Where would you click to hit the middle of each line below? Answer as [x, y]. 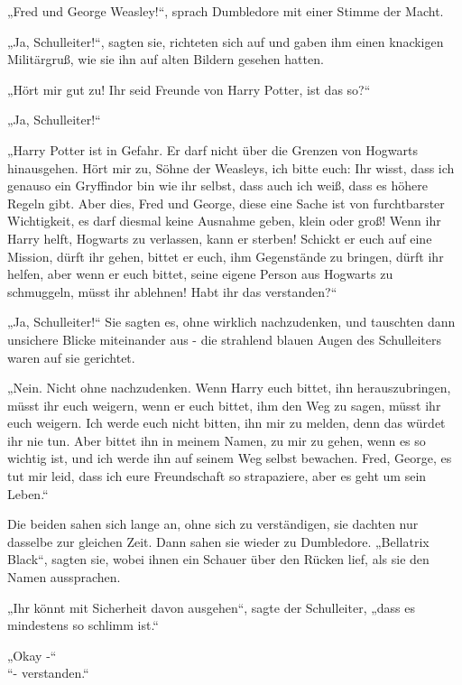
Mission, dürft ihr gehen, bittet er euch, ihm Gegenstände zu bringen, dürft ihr [226, 256]
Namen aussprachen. [64, 577]
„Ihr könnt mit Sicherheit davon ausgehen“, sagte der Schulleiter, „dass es [212, 607]
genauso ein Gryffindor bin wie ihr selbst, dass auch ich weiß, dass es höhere [217, 185]
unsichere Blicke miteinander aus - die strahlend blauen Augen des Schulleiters [224, 339]
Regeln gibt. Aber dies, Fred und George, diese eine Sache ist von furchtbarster [226, 203]
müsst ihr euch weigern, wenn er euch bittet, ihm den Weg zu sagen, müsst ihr [224, 405]
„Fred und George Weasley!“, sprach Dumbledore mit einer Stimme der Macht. [226, 11]
